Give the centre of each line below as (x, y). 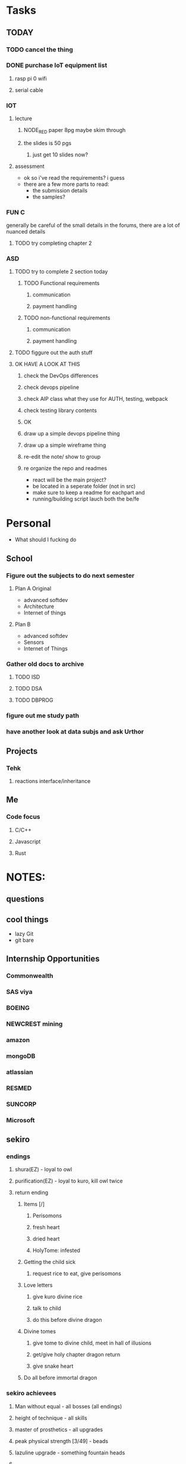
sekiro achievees (31, 1394)
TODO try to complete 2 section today (61, 272)
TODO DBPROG (34, 700)
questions (25, 899)
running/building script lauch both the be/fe (86, 499)
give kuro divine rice (57, 1297)
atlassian (20, 1072)
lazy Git (24, 934)
